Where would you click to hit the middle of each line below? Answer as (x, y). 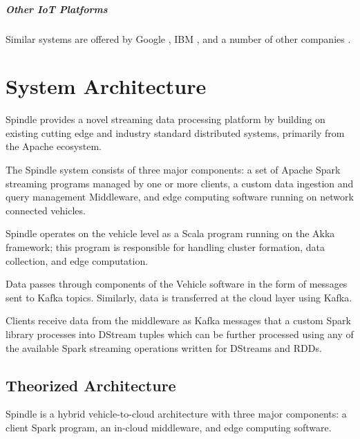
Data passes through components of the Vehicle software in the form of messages (177, 284)
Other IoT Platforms (57, 9)
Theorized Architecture (91, 385)
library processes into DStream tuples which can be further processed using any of (180, 334)
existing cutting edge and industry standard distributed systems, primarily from (175, 132)
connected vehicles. (46, 210)
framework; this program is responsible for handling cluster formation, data (165, 247)
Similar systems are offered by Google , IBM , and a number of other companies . (178, 38)
